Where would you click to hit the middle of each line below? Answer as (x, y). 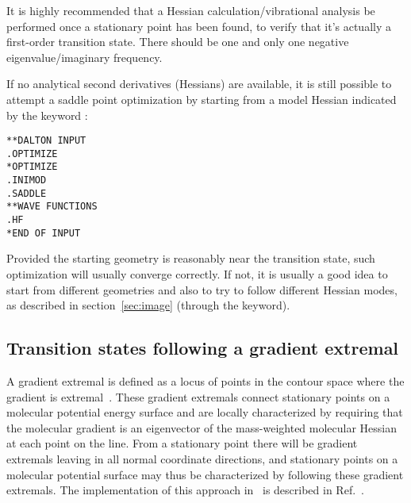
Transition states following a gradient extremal (203, 348)
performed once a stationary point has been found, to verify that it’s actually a (199, 26)
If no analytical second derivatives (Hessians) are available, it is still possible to (199, 84)
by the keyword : (47, 115)
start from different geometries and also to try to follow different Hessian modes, (202, 289)
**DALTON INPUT (46, 141)
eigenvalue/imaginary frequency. (85, 57)
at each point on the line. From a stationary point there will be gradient (182, 443)
